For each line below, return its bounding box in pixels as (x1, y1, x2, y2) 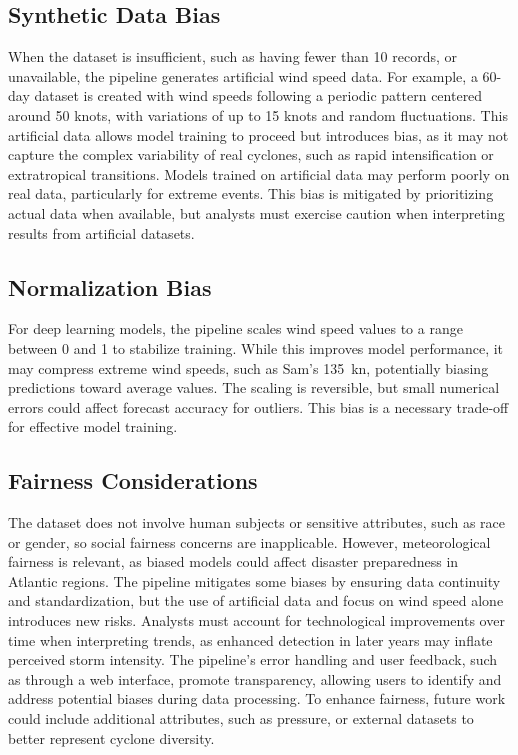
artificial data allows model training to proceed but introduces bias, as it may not (8, 124, 509, 145)
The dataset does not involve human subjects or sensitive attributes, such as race (8, 512, 505, 533)
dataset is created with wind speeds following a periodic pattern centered (34, 85, 483, 106)
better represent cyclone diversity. (8, 727, 215, 748)
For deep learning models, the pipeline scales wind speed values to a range (8, 318, 463, 339)
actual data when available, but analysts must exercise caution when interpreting (8, 202, 505, 223)
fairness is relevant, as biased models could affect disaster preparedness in (8, 551, 459, 572)
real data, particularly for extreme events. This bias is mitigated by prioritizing (8, 183, 494, 204)
